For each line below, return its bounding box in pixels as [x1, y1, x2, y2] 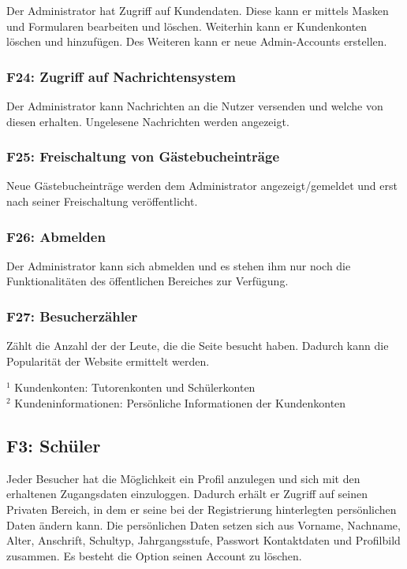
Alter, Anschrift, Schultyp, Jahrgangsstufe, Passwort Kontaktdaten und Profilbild [6, 532, 401, 549]
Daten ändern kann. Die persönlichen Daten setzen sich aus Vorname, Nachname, [6, 516, 401, 533]
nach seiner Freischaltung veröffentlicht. [6, 193, 198, 209]
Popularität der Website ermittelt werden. [6, 352, 210, 369]
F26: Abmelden [6, 226, 106, 246]
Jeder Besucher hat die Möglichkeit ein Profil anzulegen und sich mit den [6, 470, 360, 486]
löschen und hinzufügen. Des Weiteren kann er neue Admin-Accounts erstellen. [6, 33, 387, 50]
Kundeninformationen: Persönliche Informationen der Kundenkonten [14, 395, 346, 411]
